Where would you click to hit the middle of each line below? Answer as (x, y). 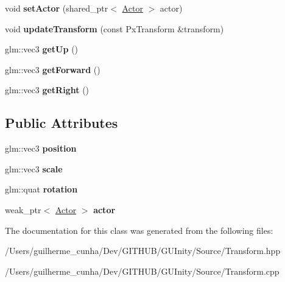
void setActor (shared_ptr (57, 8)
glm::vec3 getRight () (47, 90)
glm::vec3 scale (34, 168)
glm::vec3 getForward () (53, 69)
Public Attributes (62, 123)
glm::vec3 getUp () (42, 49)
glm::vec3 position (41, 148)
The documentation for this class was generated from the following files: (139, 230)
